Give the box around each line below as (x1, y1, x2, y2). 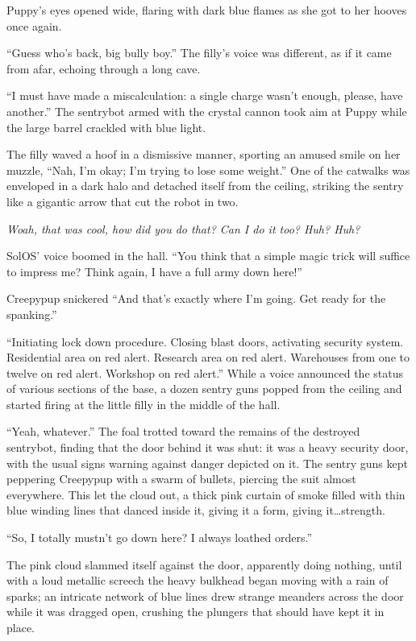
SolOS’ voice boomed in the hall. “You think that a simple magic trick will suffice (6, 247, 410, 264)
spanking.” (6, 305, 57, 322)
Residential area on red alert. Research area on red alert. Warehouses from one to (6, 349, 410, 366)
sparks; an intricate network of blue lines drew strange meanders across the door (6, 587, 404, 604)
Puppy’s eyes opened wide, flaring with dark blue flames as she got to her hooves (6, 2, 407, 18)
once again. (6, 17, 62, 34)
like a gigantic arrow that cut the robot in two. (6, 192, 239, 209)
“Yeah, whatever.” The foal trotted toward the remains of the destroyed (6, 423, 360, 440)
